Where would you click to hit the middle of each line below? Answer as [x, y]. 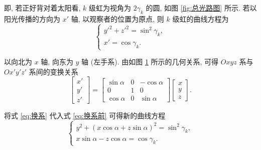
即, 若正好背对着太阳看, [42, 8]
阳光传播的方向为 [32, 18]
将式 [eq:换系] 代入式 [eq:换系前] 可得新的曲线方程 [85, 116]
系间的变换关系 [53, 71]
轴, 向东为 [57, 62]
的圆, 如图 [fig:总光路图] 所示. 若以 [201, 8]
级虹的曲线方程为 [201, 18]
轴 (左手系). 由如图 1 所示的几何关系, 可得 [150, 62]
